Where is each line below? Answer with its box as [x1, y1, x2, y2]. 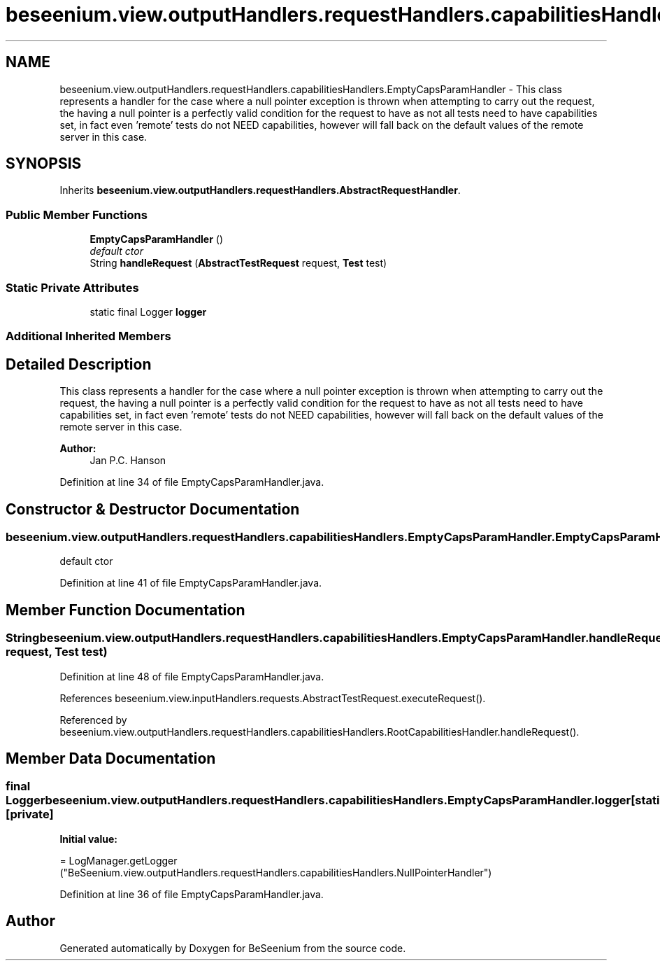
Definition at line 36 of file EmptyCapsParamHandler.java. [59, 888, 324, 900]
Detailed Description [6, 355, 152, 373]
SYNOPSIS [6, 155, 82, 173]
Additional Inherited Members [6, 329, 171, 344]
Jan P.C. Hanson [89, 454, 166, 467]
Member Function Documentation [6, 601, 245, 619]
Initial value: [59, 832, 117, 845]
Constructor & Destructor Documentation [6, 500, 300, 518]
